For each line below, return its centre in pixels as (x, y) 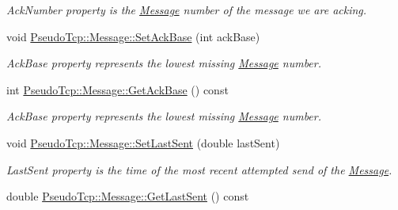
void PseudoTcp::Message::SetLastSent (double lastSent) (143, 142)
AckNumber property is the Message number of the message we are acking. (187, 10)
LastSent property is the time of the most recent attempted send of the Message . (199, 169)
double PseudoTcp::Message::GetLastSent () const (128, 196)
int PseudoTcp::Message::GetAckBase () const (118, 89)
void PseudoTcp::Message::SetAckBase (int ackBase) (133, 36)
